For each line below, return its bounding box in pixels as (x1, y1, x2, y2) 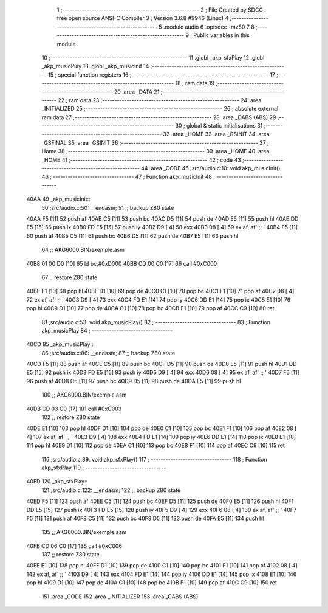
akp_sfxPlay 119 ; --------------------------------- (41, 464, 166, 471)
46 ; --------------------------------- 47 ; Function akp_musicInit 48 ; (41, 173, 216, 181)
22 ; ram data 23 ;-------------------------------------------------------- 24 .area (58, 96, 262, 103)
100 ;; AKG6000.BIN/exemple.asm (41, 391, 127, 398)
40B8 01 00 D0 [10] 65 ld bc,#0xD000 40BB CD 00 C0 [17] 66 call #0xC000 (26, 260, 217, 267)
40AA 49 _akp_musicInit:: (26, 195, 91, 203)
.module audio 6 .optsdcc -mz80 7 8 (163, 23, 255, 30)
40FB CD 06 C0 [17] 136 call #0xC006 (26, 542, 123, 550)
